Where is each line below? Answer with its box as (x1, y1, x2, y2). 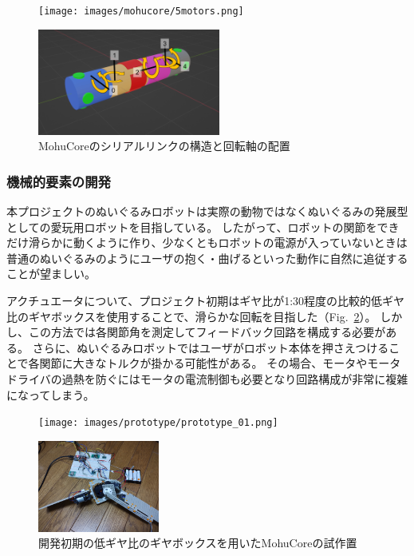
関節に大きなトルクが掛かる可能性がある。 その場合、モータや (39, 355, 368, 371)
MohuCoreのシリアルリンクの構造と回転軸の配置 (38, 137, 290, 154)
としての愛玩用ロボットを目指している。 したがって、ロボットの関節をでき (6, 218, 400, 235)
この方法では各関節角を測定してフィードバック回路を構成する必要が (28, 324, 386, 340)
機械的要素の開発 (6, 171, 111, 191)
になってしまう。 (6, 386, 95, 403)
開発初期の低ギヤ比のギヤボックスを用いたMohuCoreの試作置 (38, 534, 357, 551)
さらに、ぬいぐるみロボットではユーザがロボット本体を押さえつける (32, 339, 389, 355)
